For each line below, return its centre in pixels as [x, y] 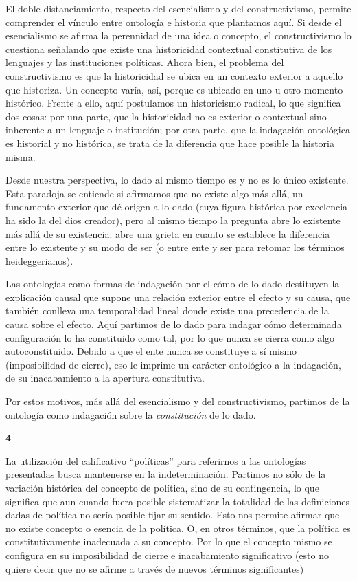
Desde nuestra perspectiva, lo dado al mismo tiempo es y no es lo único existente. [177, 180]
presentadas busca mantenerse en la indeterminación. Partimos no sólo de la [166, 474]
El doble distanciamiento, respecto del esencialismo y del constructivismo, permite [178, 8]
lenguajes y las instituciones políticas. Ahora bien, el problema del [145, 62]
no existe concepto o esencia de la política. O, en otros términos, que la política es [178, 528]
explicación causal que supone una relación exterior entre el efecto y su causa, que [178, 297]
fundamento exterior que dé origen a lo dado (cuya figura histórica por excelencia [177, 207]
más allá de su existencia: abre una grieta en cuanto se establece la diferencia [168, 233]
